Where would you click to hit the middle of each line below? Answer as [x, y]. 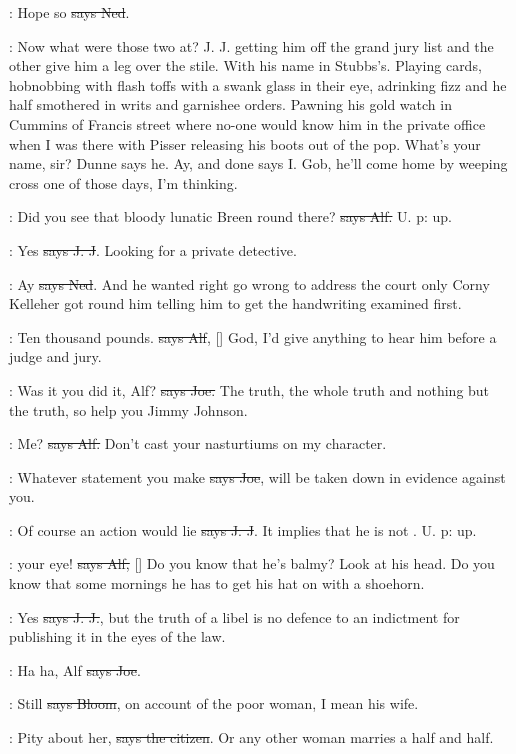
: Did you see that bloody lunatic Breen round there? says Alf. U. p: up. [230, 216]
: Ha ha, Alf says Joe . [75, 669]
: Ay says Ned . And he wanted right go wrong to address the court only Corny [249, 283]
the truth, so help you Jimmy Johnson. [128, 409]
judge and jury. [55, 356]
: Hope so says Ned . [69, 12]
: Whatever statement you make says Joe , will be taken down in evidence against [257, 476]
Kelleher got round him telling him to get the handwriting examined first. [235, 303]
